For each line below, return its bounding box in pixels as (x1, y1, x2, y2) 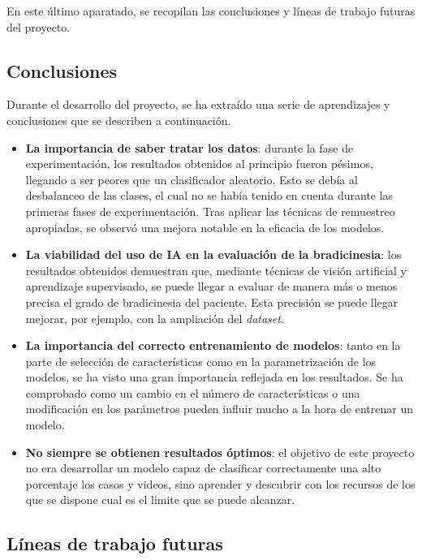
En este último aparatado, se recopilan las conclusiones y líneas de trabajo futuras (6, 2, 416, 19)
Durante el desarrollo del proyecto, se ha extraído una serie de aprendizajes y (6, 96, 390, 113)
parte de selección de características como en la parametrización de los (25, 352, 377, 369)
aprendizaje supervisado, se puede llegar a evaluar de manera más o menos (25, 278, 398, 295)
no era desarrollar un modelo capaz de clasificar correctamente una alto (25, 459, 381, 476)
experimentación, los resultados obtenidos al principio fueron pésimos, (25, 155, 373, 172)
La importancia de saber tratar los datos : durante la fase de (25, 139, 354, 156)
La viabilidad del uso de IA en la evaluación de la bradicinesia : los (25, 246, 402, 263)
